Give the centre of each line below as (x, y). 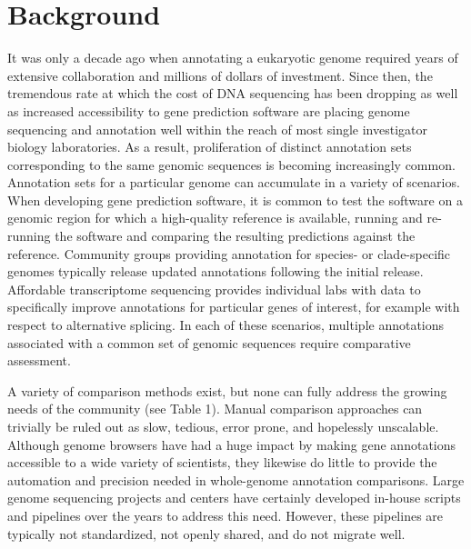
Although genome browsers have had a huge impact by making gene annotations (232, 444)
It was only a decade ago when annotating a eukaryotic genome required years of (233, 58)
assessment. (39, 360)
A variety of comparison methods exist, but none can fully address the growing (227, 390)
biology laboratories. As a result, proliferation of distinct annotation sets (210, 147)
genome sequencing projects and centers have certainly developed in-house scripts (234, 498)
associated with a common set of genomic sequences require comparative (209, 342)
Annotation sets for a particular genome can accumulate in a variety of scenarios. (234, 182)
